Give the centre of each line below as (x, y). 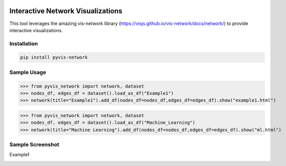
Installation (24, 43)
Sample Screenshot (34, 145)
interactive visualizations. (36, 30)
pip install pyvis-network (54, 58)
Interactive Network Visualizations (66, 11)
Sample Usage (28, 72)
